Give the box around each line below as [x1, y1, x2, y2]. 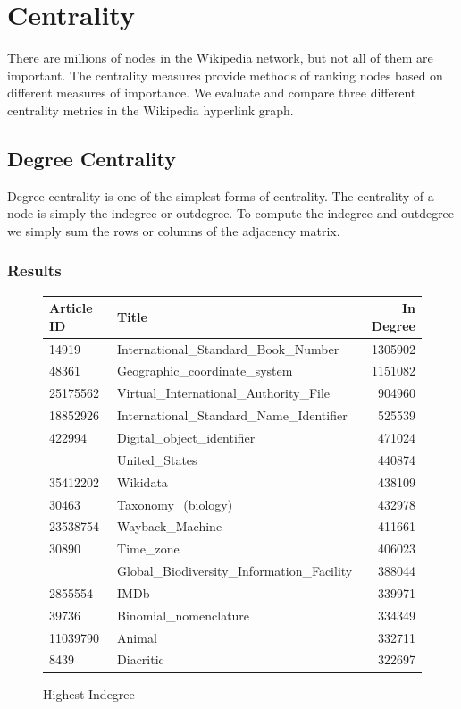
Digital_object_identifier [117, 428, 256, 447]
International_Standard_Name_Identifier [117, 406, 348, 425]
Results [7, 259, 62, 282]
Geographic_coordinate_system [117, 361, 293, 380]
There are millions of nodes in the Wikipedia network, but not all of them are [7, 48, 433, 67]
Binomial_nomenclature [117, 605, 250, 624]
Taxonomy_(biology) [117, 494, 233, 513]
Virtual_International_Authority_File [117, 384, 331, 402]
